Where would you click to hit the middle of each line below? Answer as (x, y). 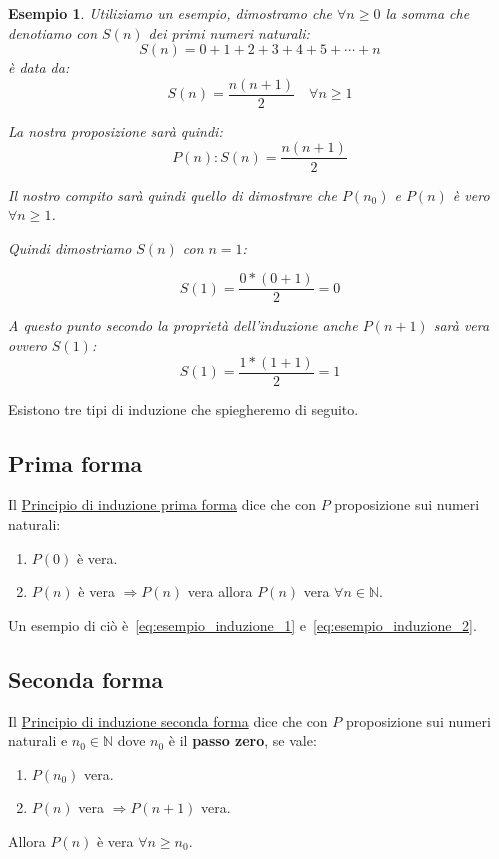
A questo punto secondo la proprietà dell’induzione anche (183, 325)
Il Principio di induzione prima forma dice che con (162, 504)
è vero (471, 194)
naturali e (38, 740)
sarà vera (461, 325)
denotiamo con (53, 32)
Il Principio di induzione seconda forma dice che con (168, 720)
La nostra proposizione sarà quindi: (115, 130)
